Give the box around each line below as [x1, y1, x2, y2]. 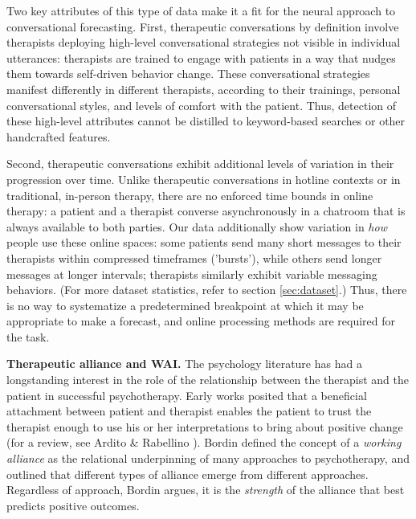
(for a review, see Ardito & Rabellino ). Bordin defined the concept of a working [6, 434, 402, 451]
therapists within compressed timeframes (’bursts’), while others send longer [6, 249, 382, 266]
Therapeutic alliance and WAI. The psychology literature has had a [6, 355, 362, 372]
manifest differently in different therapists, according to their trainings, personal [6, 80, 401, 97]
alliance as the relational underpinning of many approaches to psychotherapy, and [6, 450, 410, 467]
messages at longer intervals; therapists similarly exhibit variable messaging [6, 265, 377, 282]
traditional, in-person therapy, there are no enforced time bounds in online [6, 186, 373, 203]
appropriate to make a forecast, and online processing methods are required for [6, 313, 396, 329]
